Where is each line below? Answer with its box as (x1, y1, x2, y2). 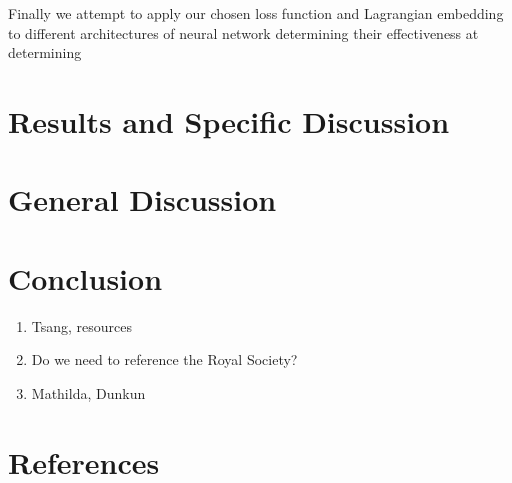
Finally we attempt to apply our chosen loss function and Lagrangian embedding (8, 3, 504, 23)
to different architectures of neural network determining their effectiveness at (8, 22, 479, 43)
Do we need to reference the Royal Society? (31, 349, 298, 370)
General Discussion (8, 179, 277, 220)
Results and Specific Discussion (8, 100, 450, 141)
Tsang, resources (31, 315, 133, 336)
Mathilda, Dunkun (31, 382, 146, 403)
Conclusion (8, 257, 163, 298)
